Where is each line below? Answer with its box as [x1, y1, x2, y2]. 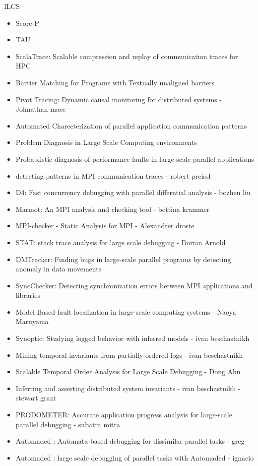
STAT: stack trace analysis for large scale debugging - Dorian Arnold [15, 237, 226, 247]
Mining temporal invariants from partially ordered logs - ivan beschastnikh [15, 349, 243, 360]
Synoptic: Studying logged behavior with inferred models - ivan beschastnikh [15, 333, 250, 343]
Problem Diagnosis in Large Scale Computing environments [15, 137, 197, 147]
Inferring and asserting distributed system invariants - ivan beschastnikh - [15, 383, 241, 393]
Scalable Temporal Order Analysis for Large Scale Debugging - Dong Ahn [15, 366, 241, 377]
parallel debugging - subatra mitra [15, 419, 121, 429]
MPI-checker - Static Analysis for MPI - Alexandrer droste [15, 220, 194, 231]
